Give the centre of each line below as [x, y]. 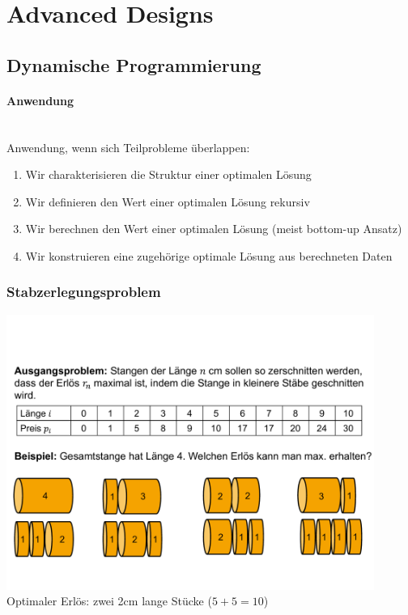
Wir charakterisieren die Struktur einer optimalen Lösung [168, 174]
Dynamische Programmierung [134, 64]
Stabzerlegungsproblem [84, 292]
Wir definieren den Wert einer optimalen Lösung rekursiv [168, 201]
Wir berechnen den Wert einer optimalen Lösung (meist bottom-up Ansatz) [214, 229]
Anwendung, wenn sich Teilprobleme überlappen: [128, 147]
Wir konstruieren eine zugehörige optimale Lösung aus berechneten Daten [209, 255]
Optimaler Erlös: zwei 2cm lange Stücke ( [109, 601]
